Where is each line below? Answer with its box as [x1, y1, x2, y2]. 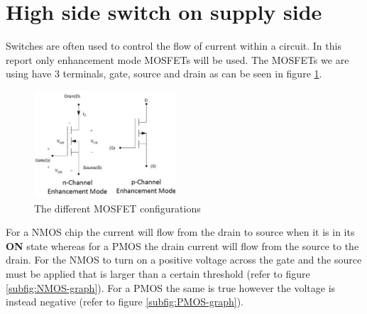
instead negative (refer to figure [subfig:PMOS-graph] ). [6, 294, 244, 309]
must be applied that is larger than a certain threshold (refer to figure [6, 266, 310, 281]
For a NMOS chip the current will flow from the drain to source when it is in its [6, 224, 355, 239]
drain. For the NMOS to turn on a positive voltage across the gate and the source [6, 252, 362, 267]
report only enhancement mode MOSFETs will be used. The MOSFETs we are [6, 52, 349, 67]
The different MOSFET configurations [34, 200, 201, 215]
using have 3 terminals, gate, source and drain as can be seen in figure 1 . [6, 66, 322, 81]
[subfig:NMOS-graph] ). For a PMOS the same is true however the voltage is [6, 280, 336, 295]
